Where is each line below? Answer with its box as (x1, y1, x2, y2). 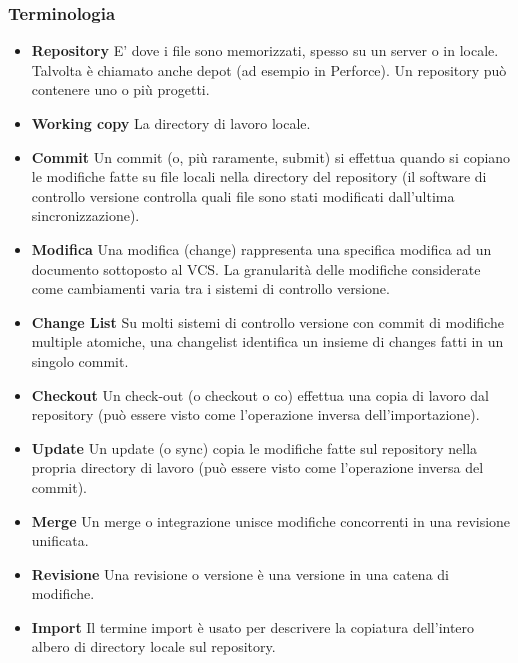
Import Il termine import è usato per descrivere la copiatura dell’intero (31, 616, 475, 637)
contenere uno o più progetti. (31, 79, 210, 100)
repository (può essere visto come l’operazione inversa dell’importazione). (31, 404, 480, 425)
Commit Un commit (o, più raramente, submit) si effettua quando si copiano (31, 146, 511, 167)
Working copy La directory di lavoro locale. (31, 113, 311, 133)
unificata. (31, 530, 89, 551)
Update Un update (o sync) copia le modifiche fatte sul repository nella (31, 437, 478, 458)
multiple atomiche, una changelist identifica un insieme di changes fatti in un (31, 331, 504, 352)
